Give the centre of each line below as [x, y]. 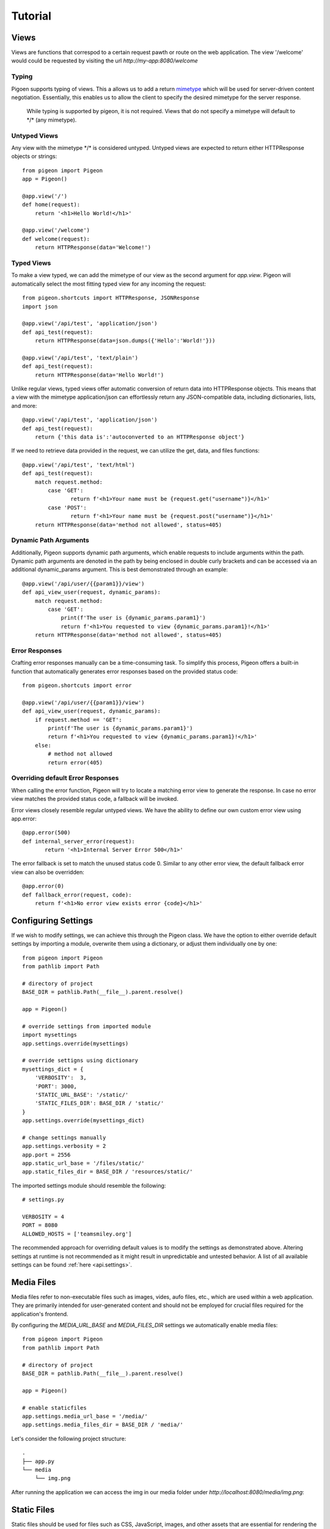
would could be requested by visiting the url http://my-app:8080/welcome [105, 61]
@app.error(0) [43, 886]
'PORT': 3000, [56, 1086]
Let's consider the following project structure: [69, 1438]
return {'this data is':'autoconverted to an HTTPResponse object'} [139, 437]
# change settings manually [64, 1137]
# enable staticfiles [54, 1408]
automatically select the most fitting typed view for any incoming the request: [109, 284]
